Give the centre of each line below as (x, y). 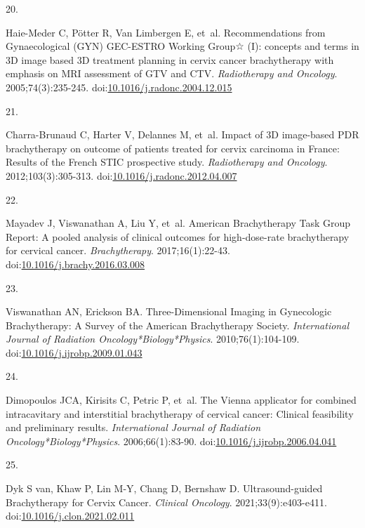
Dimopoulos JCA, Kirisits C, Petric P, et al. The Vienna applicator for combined (181, 400)
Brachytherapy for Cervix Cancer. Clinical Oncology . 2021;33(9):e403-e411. (166, 502)
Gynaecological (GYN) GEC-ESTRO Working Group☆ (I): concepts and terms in (182, 46)
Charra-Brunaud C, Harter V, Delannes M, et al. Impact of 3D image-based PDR (182, 134)
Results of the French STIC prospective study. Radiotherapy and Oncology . (167, 162)
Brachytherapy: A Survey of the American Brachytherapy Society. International (177, 325)
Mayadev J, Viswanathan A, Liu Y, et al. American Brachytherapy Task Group (178, 223)
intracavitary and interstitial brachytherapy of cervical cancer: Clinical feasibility (180, 413)
